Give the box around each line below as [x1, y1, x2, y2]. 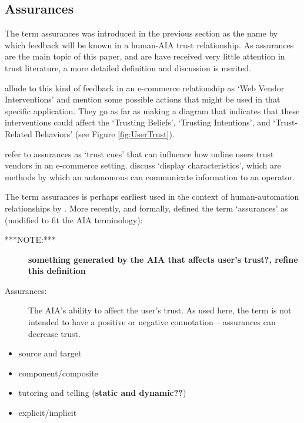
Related [5, 127, 32, 140]
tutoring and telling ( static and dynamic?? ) [18, 386, 186, 399]
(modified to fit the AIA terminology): [5, 213, 143, 226]
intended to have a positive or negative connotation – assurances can [28, 316, 276, 328]
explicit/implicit [18, 407, 77, 419]
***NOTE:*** [5, 233, 56, 246]
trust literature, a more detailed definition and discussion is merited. [5, 61, 252, 74]
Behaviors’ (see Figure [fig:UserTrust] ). [35, 127, 175, 140]
